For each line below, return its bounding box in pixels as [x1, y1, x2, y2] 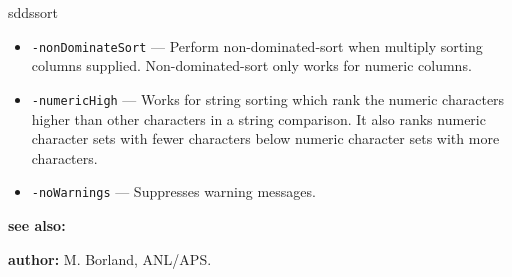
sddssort [8, 2, 59, 22]
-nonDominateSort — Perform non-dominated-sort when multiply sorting [31, 35, 483, 56]
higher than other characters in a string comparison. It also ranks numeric [31, 108, 486, 129]
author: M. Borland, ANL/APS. [8, 248, 212, 269]
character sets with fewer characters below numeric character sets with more [31, 128, 500, 149]
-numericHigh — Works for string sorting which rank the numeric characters [31, 88, 505, 109]
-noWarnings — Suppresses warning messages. [31, 181, 316, 202]
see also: [8, 214, 66, 235]
